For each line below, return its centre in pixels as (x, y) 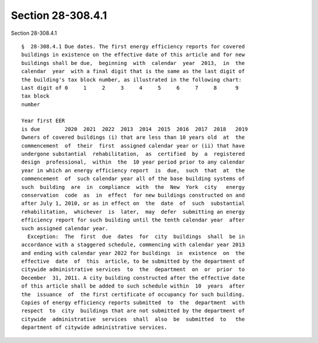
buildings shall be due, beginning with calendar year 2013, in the (133, 63)
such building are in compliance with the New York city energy (133, 187)
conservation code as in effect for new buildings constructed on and (133, 195)
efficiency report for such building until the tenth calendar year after (133, 220)
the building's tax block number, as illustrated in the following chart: (132, 79)
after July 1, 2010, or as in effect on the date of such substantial (133, 203)
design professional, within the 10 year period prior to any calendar (133, 162)
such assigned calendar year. (65, 228)
